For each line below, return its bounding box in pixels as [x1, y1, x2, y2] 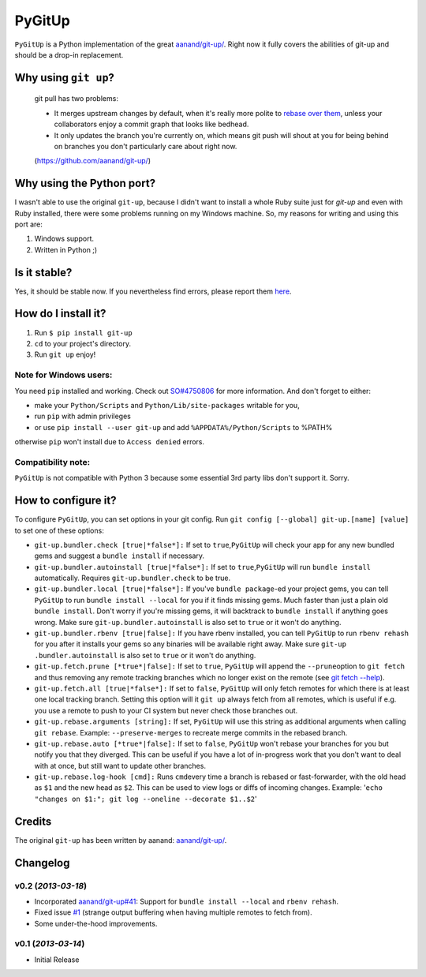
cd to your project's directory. [34, 339, 132, 348]
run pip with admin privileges [34, 411, 132, 421]
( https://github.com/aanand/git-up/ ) [34, 156, 151, 166]
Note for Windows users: [14, 369, 113, 380]
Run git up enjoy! [34, 350, 96, 359]
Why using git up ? [14, 71, 114, 84]
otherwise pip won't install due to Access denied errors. [14, 437, 205, 447]
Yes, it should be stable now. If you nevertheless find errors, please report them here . [14, 286, 292, 296]
